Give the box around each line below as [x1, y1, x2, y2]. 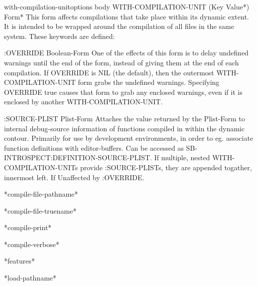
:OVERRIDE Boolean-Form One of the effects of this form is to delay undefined [4, 47, 249, 58]
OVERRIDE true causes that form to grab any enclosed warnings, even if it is [4, 86, 243, 97]
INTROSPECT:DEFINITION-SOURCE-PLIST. [4, 152, 152, 163]
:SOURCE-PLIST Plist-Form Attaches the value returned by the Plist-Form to [4, 113, 245, 123]
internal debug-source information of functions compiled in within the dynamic [4, 123, 245, 133]
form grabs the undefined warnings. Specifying [78, 77, 220, 87]
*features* [4, 256, 35, 266]
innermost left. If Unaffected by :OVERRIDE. [4, 172, 144, 182]
